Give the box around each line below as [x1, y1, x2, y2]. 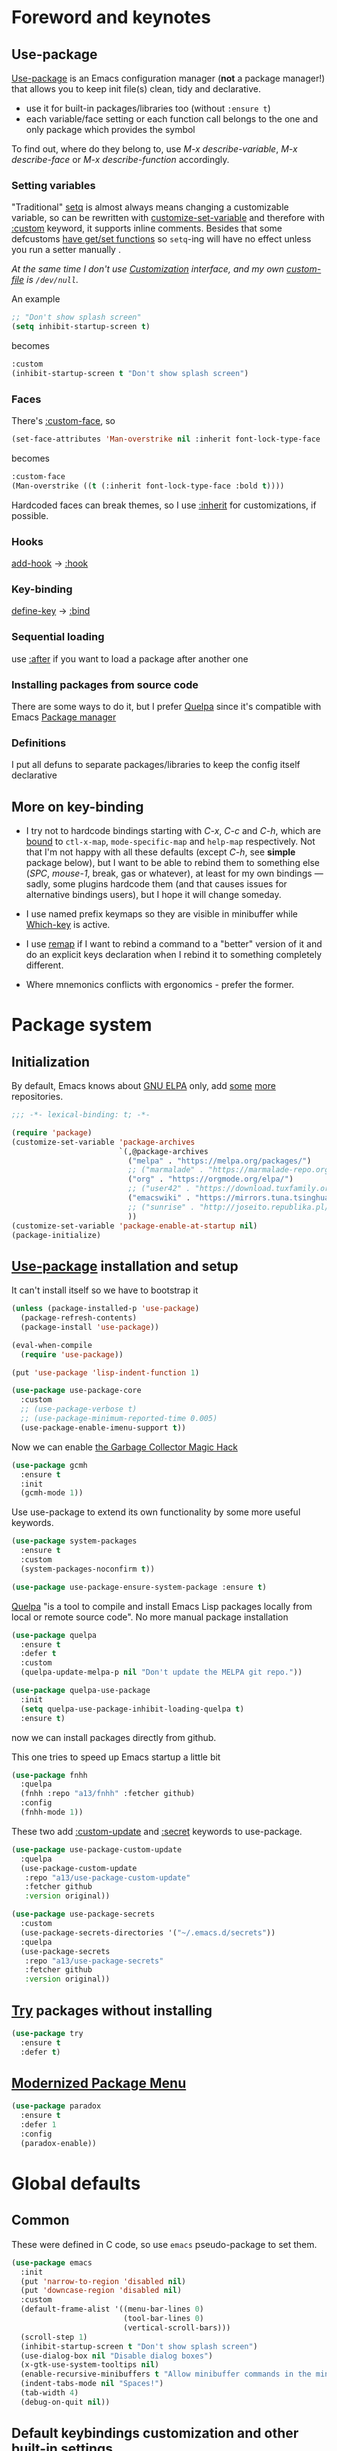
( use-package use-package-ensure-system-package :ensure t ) [11, 1582, 268, 1592]
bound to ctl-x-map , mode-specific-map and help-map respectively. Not [25, 836, 316, 848]
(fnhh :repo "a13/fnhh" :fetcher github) [20, 1789, 196, 1799]
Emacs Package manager [11, 711, 117, 723]
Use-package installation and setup [11, 1257, 239, 1275]
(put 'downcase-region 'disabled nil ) [20, 2286, 183, 2296]
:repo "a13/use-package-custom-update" [24, 1872, 191, 1883]
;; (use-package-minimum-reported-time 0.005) [20, 1414, 218, 1424]
